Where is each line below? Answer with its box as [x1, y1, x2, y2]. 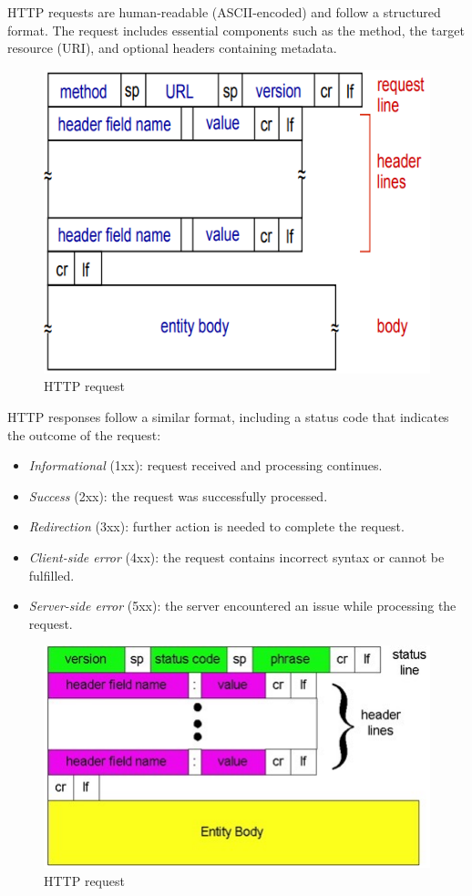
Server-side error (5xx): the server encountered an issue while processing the [28, 596, 457, 615]
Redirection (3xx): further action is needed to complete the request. [28, 517, 405, 536]
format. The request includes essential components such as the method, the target [7, 20, 465, 39]
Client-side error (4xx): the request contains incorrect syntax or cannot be [28, 548, 445, 567]
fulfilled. [28, 565, 75, 584]
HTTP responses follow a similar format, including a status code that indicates [7, 407, 449, 427]
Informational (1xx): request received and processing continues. [28, 456, 383, 475]
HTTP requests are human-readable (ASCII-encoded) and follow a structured [7, 3, 441, 21]
